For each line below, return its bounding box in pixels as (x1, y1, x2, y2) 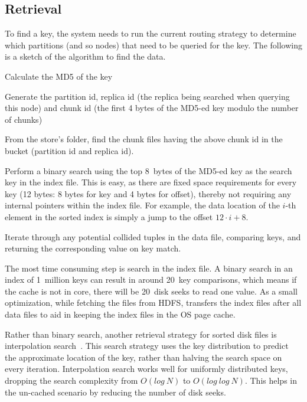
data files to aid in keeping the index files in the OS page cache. (5, 308, 236, 321)
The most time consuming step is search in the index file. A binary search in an (5, 262, 293, 274)
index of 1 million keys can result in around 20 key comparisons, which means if (5, 273, 297, 286)
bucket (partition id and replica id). (5, 144, 134, 156)
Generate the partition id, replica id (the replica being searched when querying (5, 90, 290, 102)
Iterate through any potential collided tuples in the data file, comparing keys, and (5, 230, 301, 243)
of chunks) (5, 113, 43, 125)
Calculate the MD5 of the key (5, 70, 113, 82)
